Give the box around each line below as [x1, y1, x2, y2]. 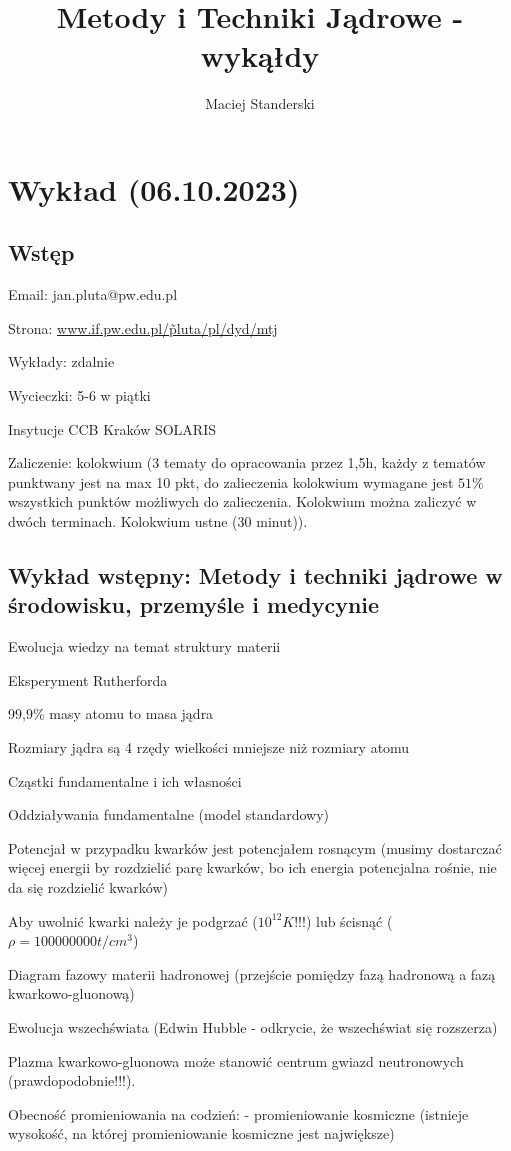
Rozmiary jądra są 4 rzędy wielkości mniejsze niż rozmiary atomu [8, 737, 410, 758]
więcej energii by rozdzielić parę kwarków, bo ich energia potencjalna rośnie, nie [8, 857, 497, 878]
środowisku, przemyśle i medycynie [8, 589, 380, 620]
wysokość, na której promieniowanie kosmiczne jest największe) [8, 1123, 395, 1144]
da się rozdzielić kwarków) [8, 876, 168, 897]
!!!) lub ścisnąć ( [294, 910, 393, 931]
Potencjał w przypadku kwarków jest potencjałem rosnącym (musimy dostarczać [8, 837, 502, 858]
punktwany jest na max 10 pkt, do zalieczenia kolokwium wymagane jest [8, 471, 454, 492]
